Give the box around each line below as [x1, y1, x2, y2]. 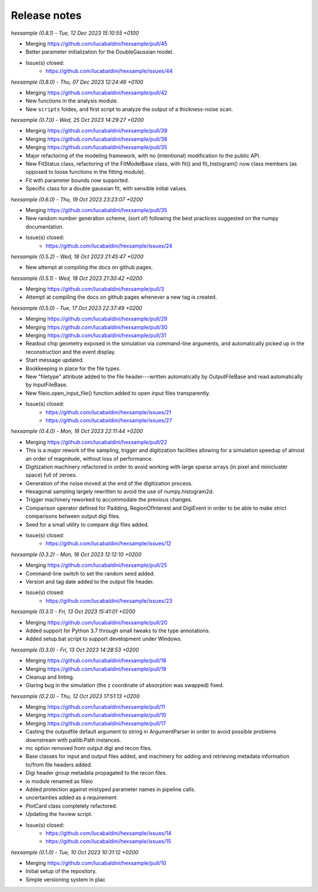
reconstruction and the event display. [25, 348, 116, 355]
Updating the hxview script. [25, 811, 93, 818]
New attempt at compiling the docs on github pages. [25, 264, 153, 271]
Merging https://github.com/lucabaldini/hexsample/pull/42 [25, 89, 168, 96]
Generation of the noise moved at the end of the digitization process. [25, 480, 193, 487]
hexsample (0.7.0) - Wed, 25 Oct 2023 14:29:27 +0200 [11, 117, 144, 124]
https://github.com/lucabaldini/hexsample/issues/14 [45, 830, 172, 837]
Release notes [11, 9, 82, 22]
